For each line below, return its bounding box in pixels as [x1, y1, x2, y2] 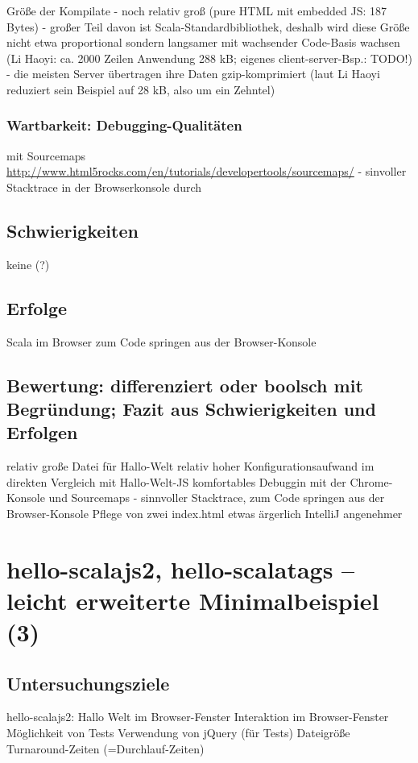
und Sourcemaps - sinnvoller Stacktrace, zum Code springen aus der [48, 489, 385, 506]
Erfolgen [6, 420, 78, 445]
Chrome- [350, 473, 393, 490]
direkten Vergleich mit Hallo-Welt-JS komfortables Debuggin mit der [6, 473, 346, 490]
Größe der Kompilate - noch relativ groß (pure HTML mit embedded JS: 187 [6, 2, 387, 19]
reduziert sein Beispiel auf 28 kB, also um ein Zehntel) [6, 81, 275, 97]
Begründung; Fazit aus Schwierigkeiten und [6, 396, 376, 421]
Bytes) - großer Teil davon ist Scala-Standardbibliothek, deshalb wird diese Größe [6, 18, 410, 35]
